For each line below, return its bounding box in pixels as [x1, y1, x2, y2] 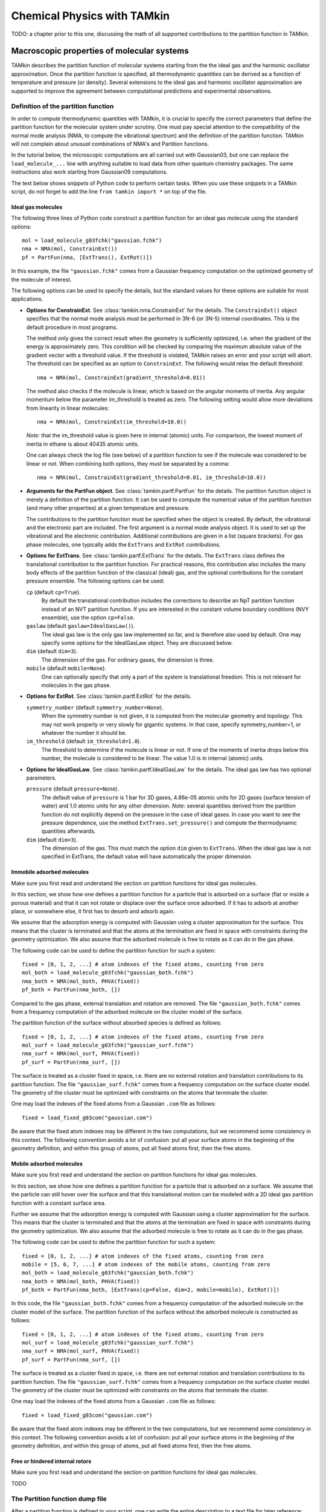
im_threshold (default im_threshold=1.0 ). [26, 738, 141, 745]
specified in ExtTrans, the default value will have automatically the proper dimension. [41, 853, 253, 860]
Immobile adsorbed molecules [11, 868, 89, 876]
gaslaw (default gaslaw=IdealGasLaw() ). [26, 622, 135, 630]
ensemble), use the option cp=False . [41, 614, 135, 621]
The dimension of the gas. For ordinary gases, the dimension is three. [41, 656, 214, 663]
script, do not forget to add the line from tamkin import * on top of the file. [11, 187, 207, 195]
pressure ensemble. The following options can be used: [26, 578, 165, 585]
